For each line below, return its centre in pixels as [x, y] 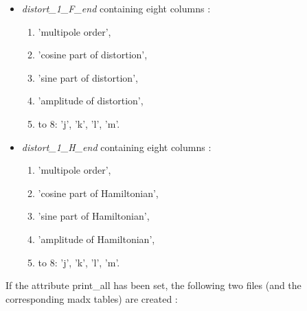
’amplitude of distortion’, [91, 101]
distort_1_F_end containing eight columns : [116, 8]
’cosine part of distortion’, [93, 55]
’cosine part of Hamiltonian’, [98, 193]
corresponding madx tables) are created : [92, 298]
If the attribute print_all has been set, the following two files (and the [153, 285]
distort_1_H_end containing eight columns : [116, 147]
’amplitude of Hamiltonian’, [96, 239]
